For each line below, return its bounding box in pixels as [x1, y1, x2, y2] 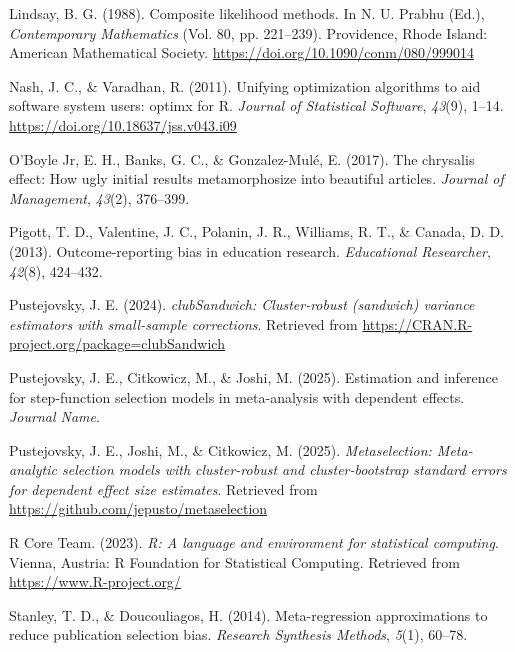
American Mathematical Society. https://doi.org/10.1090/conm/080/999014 [9, 42, 474, 63]
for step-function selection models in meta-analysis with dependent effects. [9, 386, 465, 407]
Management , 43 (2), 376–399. [9, 187, 190, 208]
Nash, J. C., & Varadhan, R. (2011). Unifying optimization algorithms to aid [9, 75, 481, 96]
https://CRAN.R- [362, 313, 473, 334]
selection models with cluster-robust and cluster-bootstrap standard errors [61, 459, 507, 480]
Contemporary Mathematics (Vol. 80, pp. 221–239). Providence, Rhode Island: [9, 22, 488, 43]
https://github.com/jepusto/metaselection [9, 498, 268, 519]
